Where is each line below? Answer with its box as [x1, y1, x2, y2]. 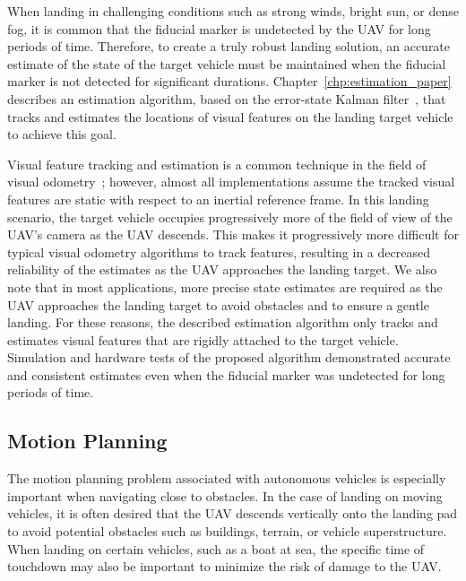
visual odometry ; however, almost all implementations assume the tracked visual [7, 172, 455, 191]
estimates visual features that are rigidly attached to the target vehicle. [7, 330, 399, 349]
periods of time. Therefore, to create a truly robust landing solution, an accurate [7, 37, 451, 56]
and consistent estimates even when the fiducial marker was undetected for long [7, 365, 445, 384]
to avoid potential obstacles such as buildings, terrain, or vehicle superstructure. [7, 522, 447, 541]
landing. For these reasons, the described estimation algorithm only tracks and [7, 313, 438, 332]
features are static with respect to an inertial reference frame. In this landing [7, 189, 429, 208]
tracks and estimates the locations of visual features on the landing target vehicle [7, 107, 453, 126]
